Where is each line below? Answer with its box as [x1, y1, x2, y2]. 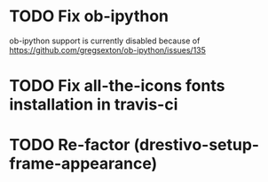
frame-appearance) [9, 154, 158, 174]
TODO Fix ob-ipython [9, 6, 169, 27]
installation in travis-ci [9, 95, 178, 115]
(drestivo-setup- [133, 135, 260, 155]
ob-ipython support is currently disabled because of [9, 35, 201, 46]
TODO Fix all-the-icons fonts [9, 76, 225, 96]
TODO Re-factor [9, 135, 130, 155]
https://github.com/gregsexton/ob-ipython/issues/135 [9, 44, 207, 55]
